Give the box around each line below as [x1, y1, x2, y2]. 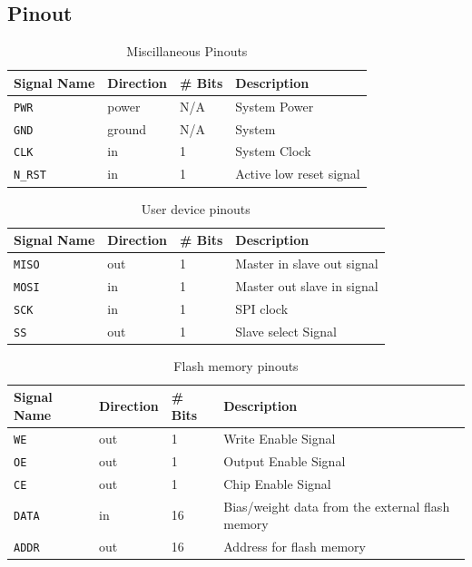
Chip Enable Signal [223, 474, 331, 493]
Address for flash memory [223, 537, 366, 556]
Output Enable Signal [223, 451, 346, 470]
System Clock [235, 142, 311, 161]
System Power [235, 96, 314, 115]
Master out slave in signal [235, 276, 379, 295]
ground [107, 119, 147, 138]
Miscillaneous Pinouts [126, 42, 248, 61]
